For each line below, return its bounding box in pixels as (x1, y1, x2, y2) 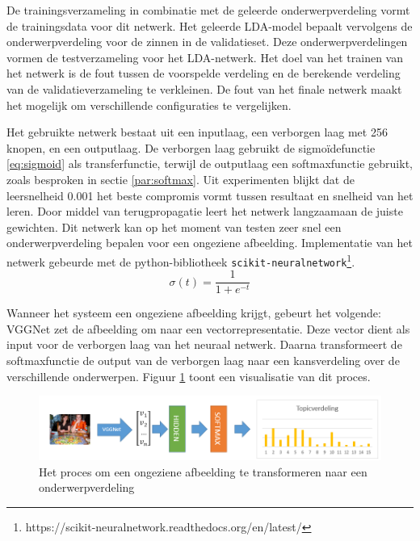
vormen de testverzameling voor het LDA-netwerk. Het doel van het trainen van (6, 48, 404, 65)
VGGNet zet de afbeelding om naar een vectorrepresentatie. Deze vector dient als (6, 320, 410, 337)
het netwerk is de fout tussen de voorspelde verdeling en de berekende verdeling (6, 65, 401, 82)
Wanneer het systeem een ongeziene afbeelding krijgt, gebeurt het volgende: (6, 304, 381, 321)
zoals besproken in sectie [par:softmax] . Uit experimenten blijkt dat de (6, 170, 355, 187)
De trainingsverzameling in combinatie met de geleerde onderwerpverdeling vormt (6, 2, 410, 18)
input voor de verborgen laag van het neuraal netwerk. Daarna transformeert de (6, 336, 402, 353)
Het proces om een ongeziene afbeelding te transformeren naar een (39, 463, 367, 480)
